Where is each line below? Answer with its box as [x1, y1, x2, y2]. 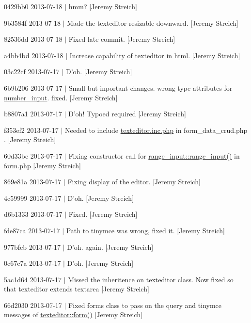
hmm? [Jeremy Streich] [68, 1, 137, 11]
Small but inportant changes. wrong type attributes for [68, 82, 233, 93]
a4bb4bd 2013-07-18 [4, 50, 63, 60]
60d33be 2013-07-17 [4, 150, 63, 161]
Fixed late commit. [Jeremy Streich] [68, 34, 175, 44]
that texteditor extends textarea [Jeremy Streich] [4, 284, 149, 294]
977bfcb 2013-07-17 [4, 242, 61, 252]
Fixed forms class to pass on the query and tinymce [68, 300, 222, 310]
